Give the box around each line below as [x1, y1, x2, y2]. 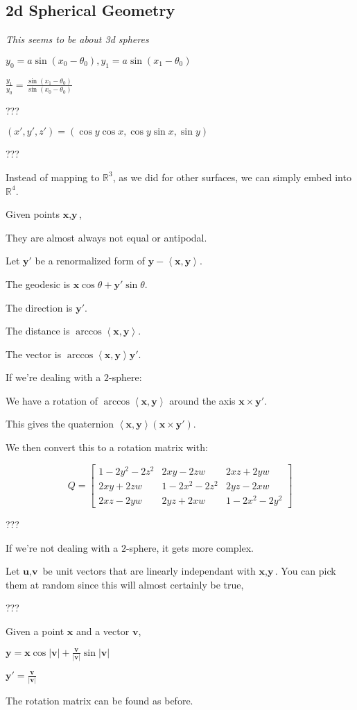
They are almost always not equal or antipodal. [6, 230, 207, 244]
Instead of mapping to [6, 169, 100, 184]
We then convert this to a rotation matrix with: [6, 440, 208, 455]
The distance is [6, 323, 70, 338]
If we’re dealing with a [6, 370, 101, 384]
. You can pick [275, 564, 336, 578]
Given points [6, 207, 60, 221]
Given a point [6, 623, 64, 638]
